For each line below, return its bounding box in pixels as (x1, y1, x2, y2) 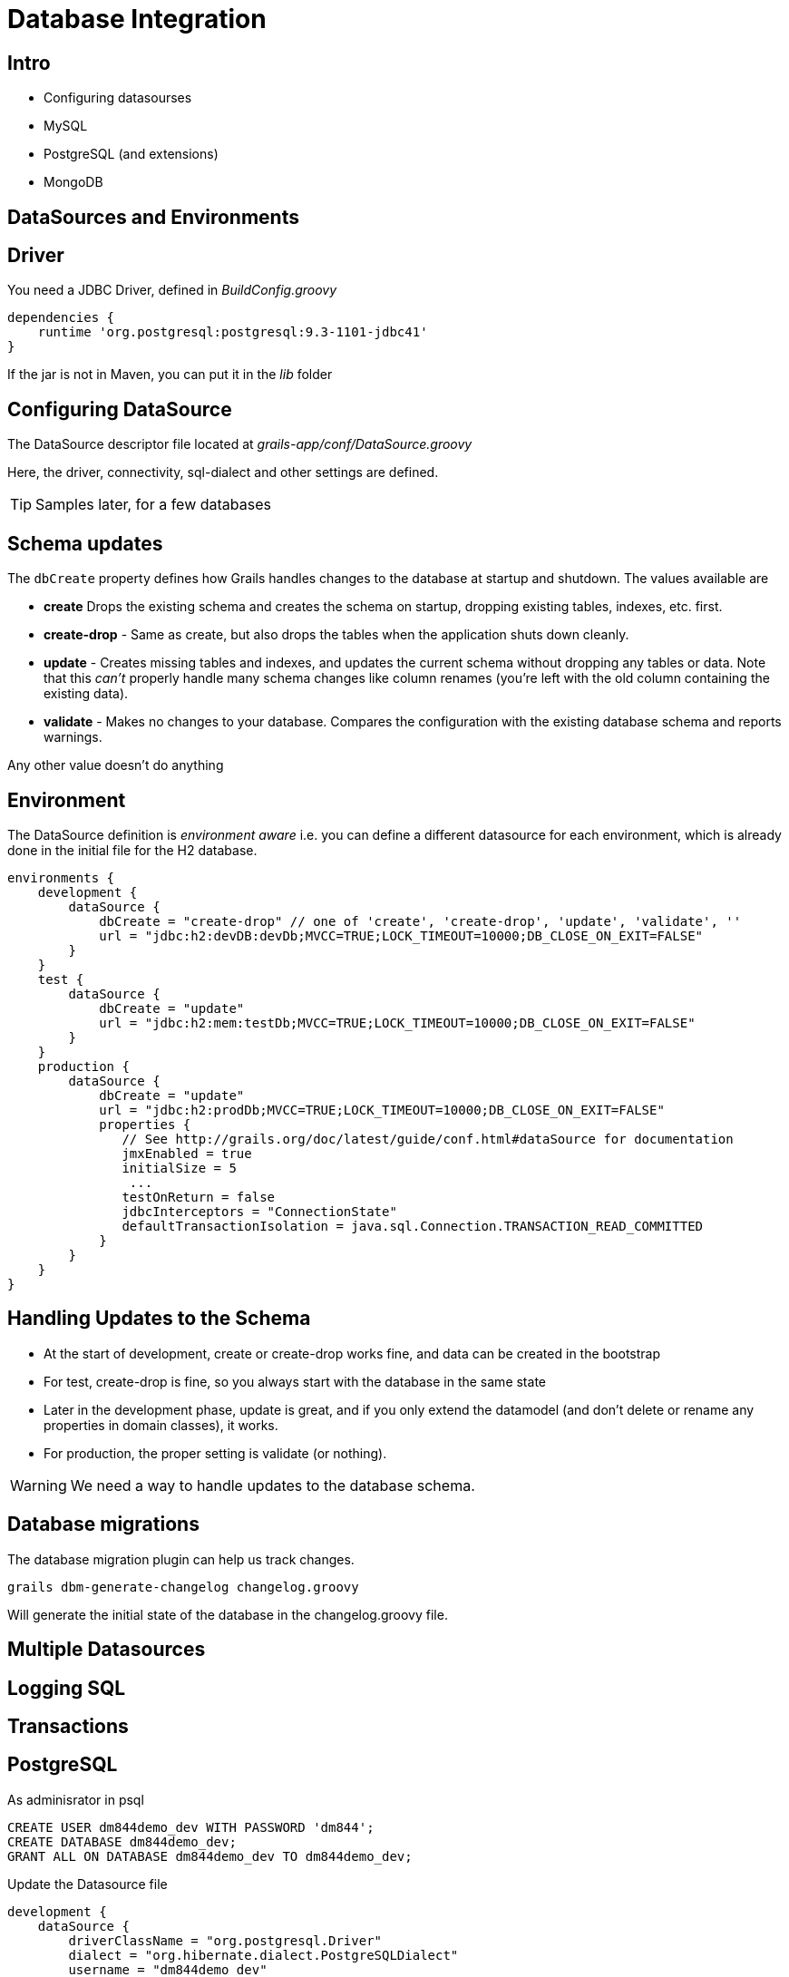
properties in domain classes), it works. (44, 1417, 278, 1433)
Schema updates (7, 531, 163, 555)
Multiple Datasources (7, 1638, 206, 1661)
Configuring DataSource (7, 397, 232, 421)
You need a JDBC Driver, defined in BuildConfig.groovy (7, 282, 337, 298)
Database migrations (7, 1513, 200, 1536)
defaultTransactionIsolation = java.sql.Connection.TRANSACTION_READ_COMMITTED (122, 1218, 704, 1233)
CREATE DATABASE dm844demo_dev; (7, 1834, 237, 1849)
